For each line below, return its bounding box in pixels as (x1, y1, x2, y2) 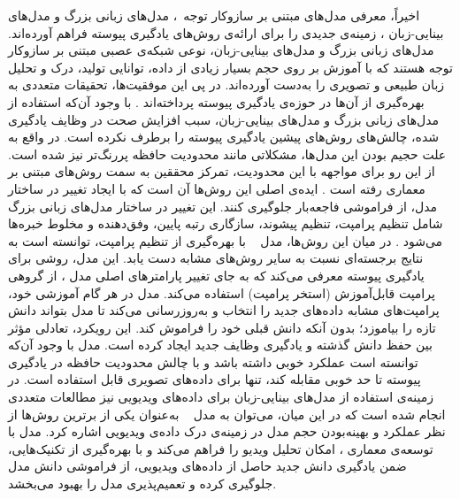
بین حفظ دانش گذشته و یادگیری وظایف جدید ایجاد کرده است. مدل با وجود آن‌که (8, 335, 433, 354)
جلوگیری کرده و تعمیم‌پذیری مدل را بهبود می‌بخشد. (8, 474, 277, 493)
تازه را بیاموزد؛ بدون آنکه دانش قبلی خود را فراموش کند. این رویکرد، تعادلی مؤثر (8, 318, 436, 336)
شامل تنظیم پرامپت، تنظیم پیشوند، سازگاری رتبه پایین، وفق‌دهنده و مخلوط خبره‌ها (8, 214, 443, 233)
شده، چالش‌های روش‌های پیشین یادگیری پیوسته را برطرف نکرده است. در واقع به (8, 127, 440, 146)
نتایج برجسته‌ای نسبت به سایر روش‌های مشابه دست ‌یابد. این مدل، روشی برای (8, 249, 424, 267)
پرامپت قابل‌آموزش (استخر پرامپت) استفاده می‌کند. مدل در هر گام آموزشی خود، (8, 283, 435, 302)
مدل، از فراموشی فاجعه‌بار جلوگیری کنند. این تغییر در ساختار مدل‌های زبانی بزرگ (8, 196, 438, 215)
